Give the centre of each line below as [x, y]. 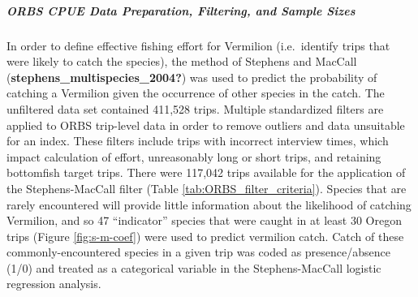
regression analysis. [54, 284]
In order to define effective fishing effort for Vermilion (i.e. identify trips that [198, 45]
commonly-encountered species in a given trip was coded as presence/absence [199, 252]
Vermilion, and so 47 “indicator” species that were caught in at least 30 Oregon [204, 220]
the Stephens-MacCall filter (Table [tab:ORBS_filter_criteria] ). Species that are [207, 188]
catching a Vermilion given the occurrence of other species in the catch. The [196, 93]
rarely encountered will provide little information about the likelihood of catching [209, 204]
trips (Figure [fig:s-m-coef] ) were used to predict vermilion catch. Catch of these [205, 236]
